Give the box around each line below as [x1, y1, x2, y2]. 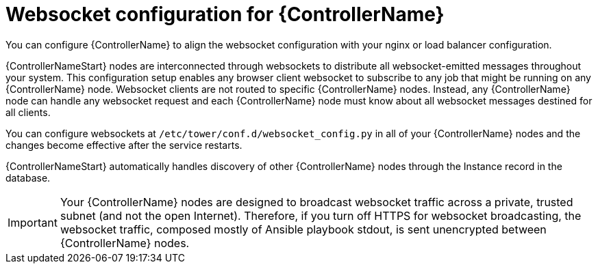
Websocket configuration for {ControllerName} [5, 3, 445, 26]
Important [8, 215, 58, 229]
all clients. [5, 106, 51, 118]
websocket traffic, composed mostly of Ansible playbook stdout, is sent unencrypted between [60, 222, 547, 236]
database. [5, 171, 51, 184]
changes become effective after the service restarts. [5, 139, 242, 151]
